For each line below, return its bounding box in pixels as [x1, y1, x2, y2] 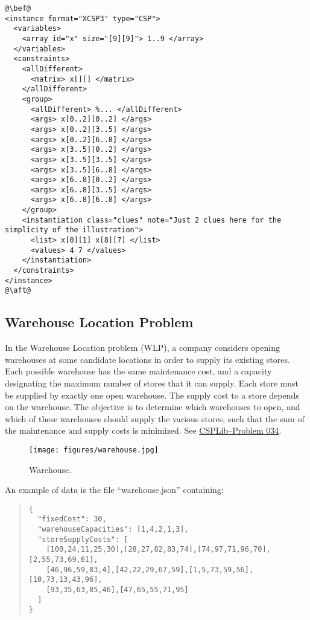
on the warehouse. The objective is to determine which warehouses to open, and [5, 400, 300, 413]
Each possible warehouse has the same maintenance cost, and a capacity [5, 365, 272, 377]
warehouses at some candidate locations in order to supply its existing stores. [5, 353, 290, 365]
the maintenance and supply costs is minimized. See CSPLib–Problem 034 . [5, 424, 282, 437]
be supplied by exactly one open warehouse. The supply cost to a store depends [5, 388, 299, 401]
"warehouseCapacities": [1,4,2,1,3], [37, 525, 189, 534]
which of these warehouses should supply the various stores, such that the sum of [5, 412, 305, 425]
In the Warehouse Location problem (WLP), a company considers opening [5, 341, 280, 354]
